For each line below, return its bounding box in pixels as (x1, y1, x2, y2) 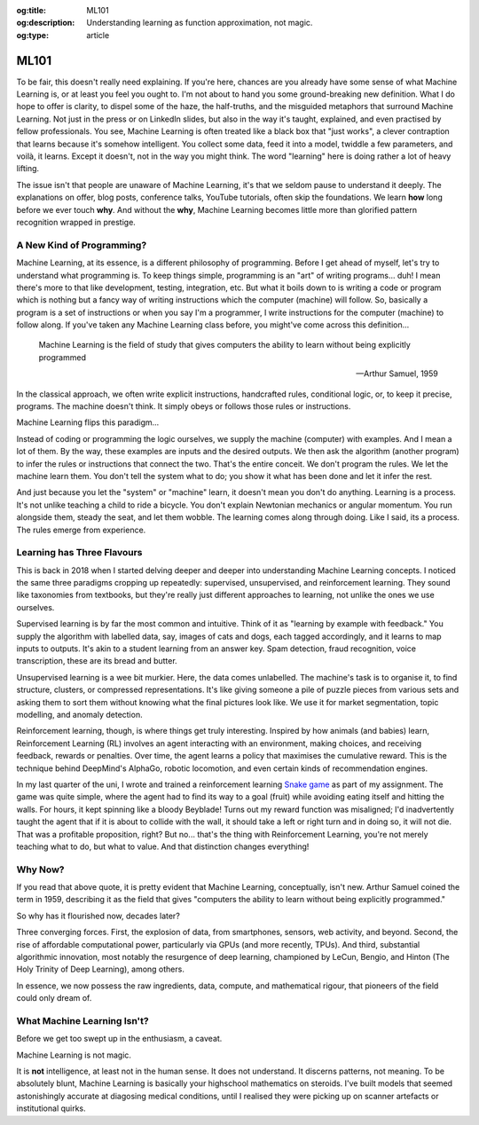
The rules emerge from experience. (16, 524, 146, 535)
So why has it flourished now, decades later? (16, 910, 181, 921)
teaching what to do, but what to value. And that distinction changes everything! (16, 841, 310, 852)
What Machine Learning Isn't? (16, 1014, 150, 1027)
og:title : (16, 5, 47, 15)
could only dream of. (16, 993, 92, 1003)
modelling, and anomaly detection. (16, 709, 143, 720)
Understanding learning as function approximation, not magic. (86, 18, 313, 28)
